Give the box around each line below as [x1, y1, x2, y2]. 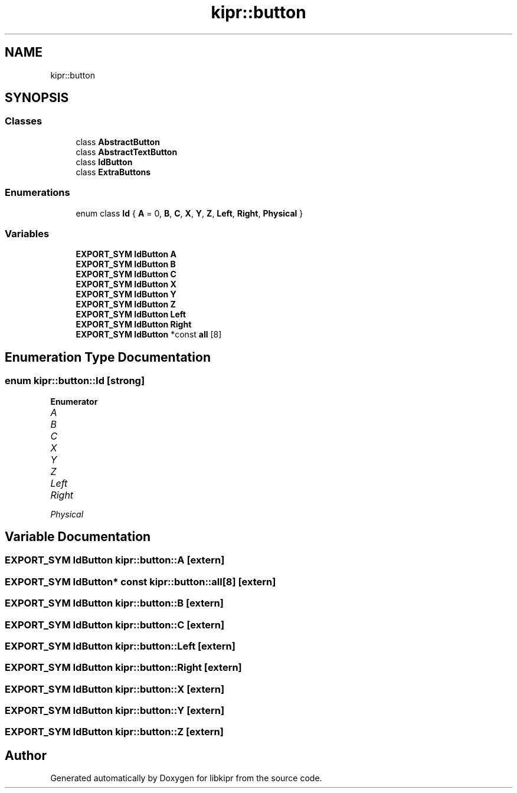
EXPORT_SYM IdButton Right [76, 319, 192, 330]
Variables [5, 227, 50, 240]
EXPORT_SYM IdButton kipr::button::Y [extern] [5, 704, 225, 716]
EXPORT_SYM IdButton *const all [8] [76, 329, 222, 340]
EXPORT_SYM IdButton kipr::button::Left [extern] [5, 640, 235, 652]
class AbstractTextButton [76, 146, 178, 157]
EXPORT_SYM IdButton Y [76, 289, 176, 300]
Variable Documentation [5, 529, 151, 544]
